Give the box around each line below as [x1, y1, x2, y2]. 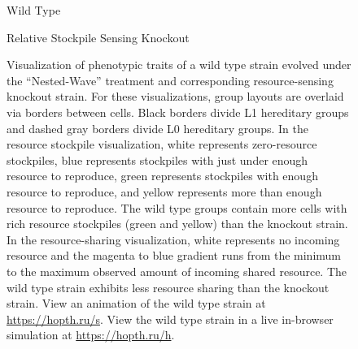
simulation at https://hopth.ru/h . [7, 326, 175, 343]
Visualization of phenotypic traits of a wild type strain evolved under [7, 56, 351, 73]
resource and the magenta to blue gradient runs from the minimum [7, 247, 342, 264]
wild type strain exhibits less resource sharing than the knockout [7, 278, 330, 295]
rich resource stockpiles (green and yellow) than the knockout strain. [7, 215, 348, 232]
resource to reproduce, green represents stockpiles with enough [7, 167, 318, 184]
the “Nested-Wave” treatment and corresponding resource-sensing [7, 71, 334, 88]
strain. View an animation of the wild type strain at [7, 295, 266, 312]
